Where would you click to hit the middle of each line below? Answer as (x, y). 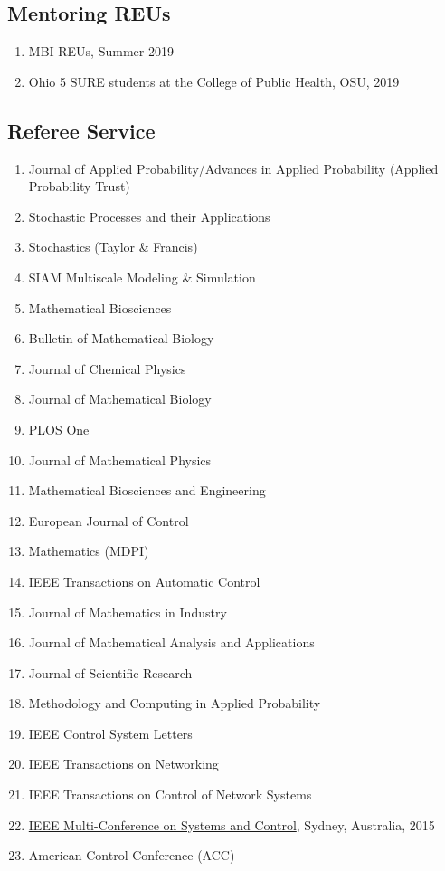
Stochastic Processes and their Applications (149, 216)
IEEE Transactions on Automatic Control (144, 581)
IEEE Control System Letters (110, 733)
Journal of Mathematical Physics (120, 459)
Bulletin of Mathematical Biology (121, 338)
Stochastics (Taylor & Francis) (113, 247)
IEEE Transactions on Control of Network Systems (170, 794)
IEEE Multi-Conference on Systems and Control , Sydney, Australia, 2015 (232, 824)
